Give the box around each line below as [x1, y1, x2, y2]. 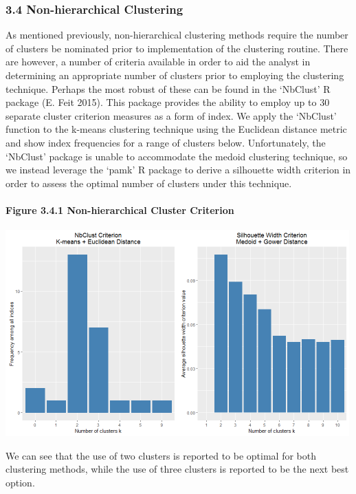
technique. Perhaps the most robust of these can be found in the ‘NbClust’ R [5, 81, 331, 96]
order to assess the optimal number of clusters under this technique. [5, 175, 292, 190]
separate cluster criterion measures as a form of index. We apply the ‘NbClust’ [5, 108, 337, 122]
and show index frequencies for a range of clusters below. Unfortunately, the [5, 135, 326, 149]
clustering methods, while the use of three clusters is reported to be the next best [5, 462, 349, 476]
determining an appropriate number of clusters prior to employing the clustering [5, 68, 344, 82]
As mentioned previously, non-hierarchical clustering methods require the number [5, 28, 348, 42]
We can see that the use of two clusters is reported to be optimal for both [5, 448, 317, 462]
